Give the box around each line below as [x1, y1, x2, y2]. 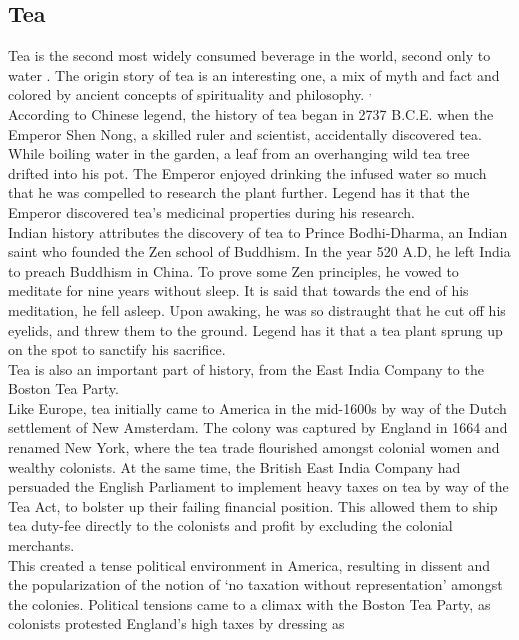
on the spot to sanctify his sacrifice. [8, 339, 226, 360]
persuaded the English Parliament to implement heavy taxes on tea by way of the [8, 476, 509, 497]
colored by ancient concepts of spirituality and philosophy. [8, 84, 365, 105]
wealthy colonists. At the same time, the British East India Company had [8, 456, 461, 477]
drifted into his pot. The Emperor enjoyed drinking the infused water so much [8, 162, 487, 183]
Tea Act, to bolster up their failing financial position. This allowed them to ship [8, 495, 498, 516]
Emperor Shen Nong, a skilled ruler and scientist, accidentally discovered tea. [8, 123, 482, 144]
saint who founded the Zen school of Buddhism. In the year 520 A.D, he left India [8, 241, 511, 262]
